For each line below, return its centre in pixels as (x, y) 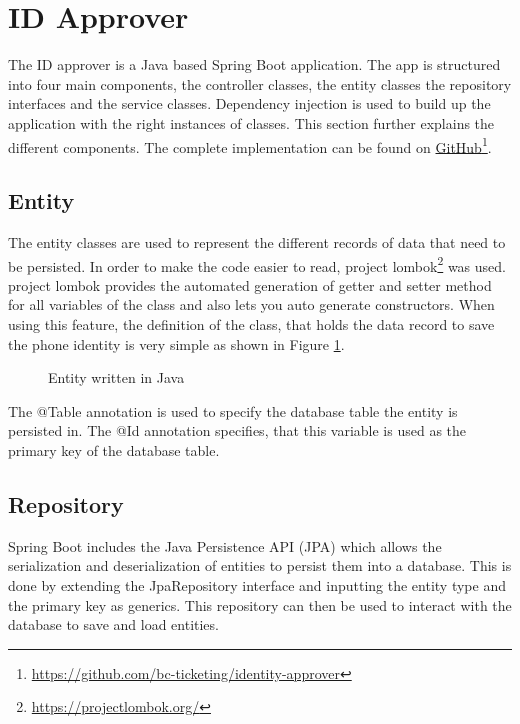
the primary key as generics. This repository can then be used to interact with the (260, 604)
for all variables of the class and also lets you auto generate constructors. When (251, 304)
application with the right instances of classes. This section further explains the (251, 122)
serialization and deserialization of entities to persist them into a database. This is (260, 565)
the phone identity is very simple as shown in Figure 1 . (176, 343)
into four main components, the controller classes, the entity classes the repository (260, 83)
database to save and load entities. (113, 624)
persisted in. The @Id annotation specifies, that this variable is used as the (237, 430)
